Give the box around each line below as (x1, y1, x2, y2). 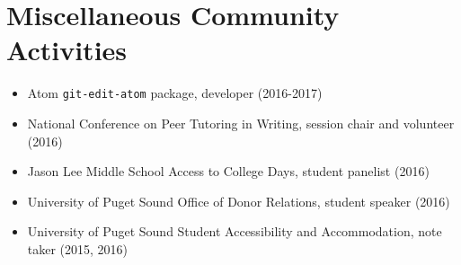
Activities (6, 31, 128, 68)
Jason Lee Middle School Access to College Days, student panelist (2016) (27, 162, 430, 181)
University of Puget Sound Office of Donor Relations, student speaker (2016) (27, 191, 450, 210)
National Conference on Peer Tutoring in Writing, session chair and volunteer (27, 113, 455, 132)
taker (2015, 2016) (27, 239, 129, 258)
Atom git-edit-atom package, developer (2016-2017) (27, 84, 323, 102)
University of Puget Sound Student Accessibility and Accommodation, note (27, 222, 442, 241)
